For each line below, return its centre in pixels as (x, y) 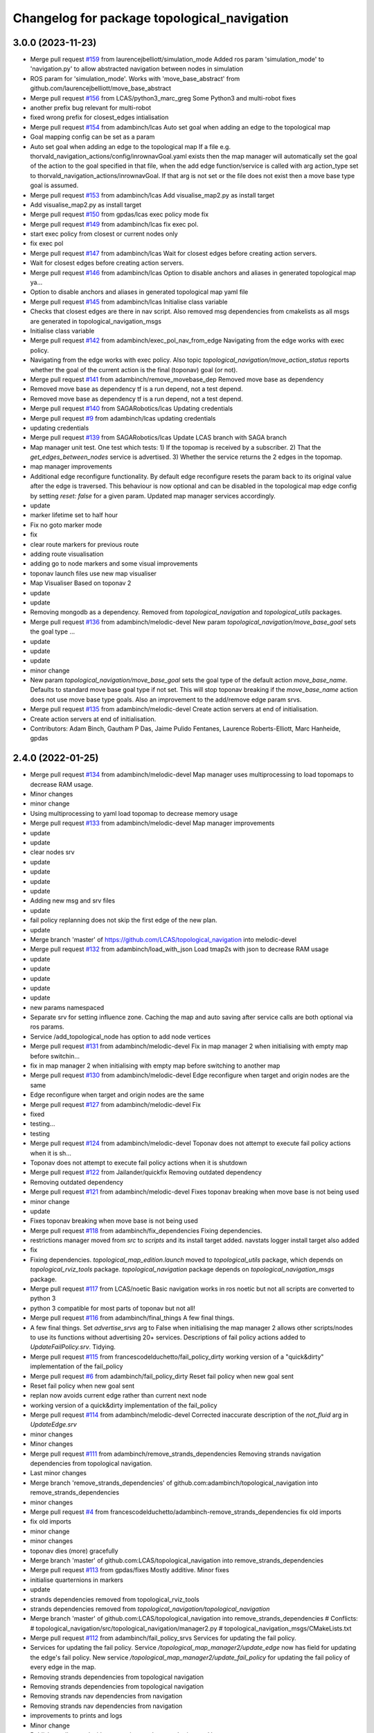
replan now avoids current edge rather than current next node (118, 1395)
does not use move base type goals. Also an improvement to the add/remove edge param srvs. (166, 699)
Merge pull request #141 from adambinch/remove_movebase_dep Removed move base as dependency (177, 379)
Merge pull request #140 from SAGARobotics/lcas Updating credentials (132, 408)
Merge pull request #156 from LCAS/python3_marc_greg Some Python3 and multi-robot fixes (163, 98)
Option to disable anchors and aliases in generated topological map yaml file (139, 292)
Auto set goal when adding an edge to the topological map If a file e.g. (131, 146)
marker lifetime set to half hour (74, 515)
